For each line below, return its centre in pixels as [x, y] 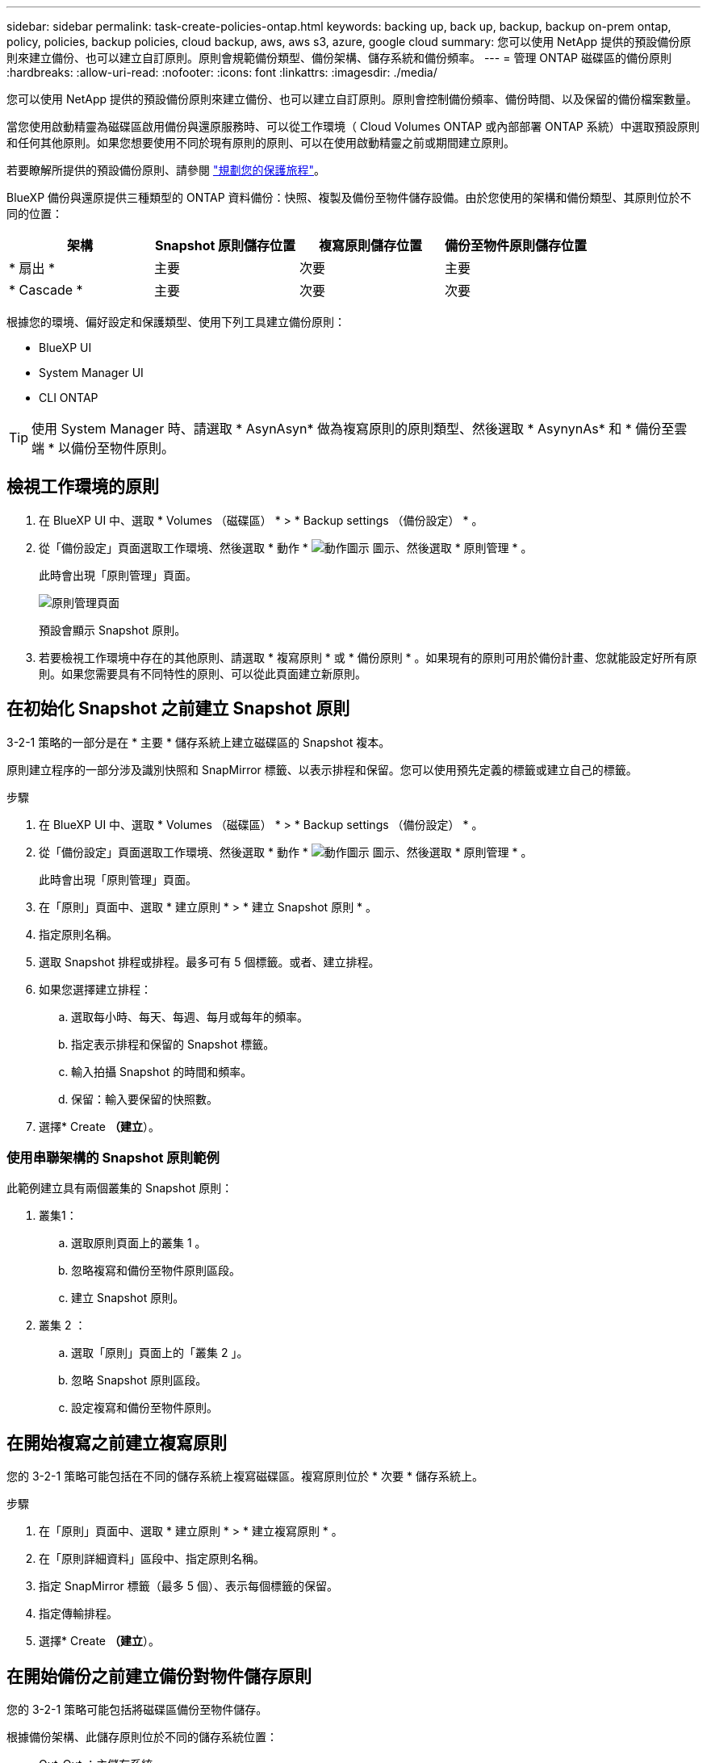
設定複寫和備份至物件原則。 [144, 1408]
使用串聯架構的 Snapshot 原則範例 [113, 1158]
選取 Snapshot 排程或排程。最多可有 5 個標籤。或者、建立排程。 [209, 961]
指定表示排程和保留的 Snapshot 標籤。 [173, 1044]
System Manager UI [91, 373]
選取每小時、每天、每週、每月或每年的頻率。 [190, 1016]
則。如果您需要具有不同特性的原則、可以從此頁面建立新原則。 [203, 673]
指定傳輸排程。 [78, 1614]
